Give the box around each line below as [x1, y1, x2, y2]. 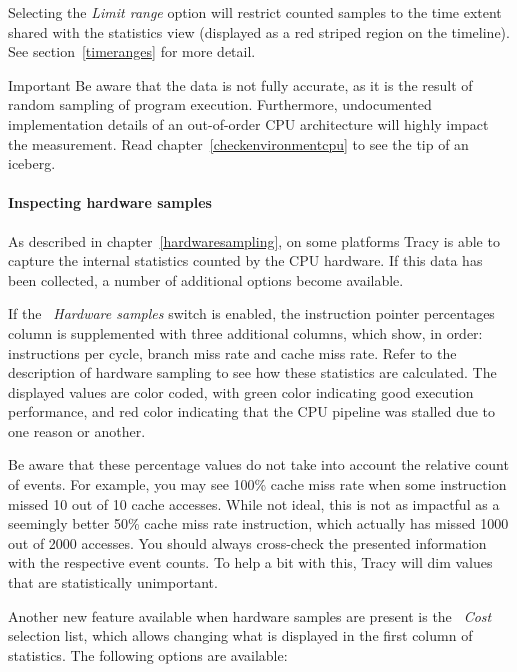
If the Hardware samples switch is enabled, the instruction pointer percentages [8, 303, 495, 324]
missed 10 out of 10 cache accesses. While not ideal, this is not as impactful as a [8, 493, 500, 514]
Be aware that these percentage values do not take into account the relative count [8, 454, 509, 475]
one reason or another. [8, 420, 146, 441]
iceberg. [8, 153, 56, 174]
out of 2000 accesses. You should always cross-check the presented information [8, 532, 487, 553]
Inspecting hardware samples [8, 192, 212, 213]
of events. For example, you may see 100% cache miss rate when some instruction [8, 474, 507, 495]
